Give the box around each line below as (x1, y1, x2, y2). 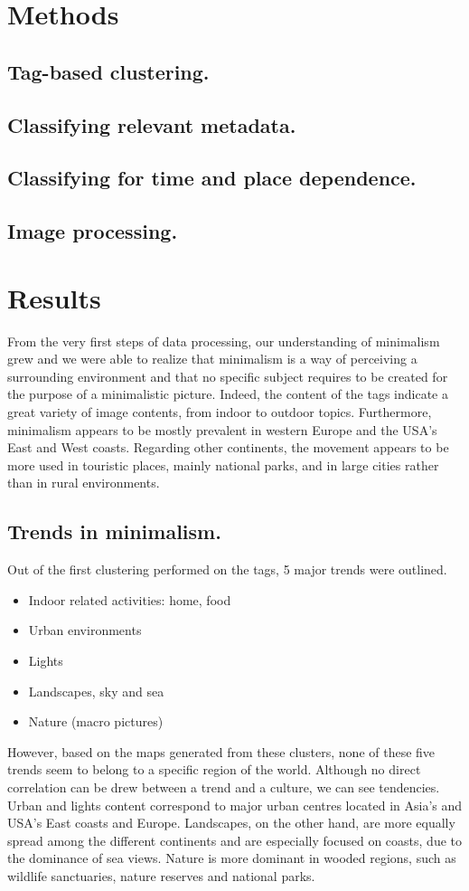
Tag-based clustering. (7, 57, 210, 85)
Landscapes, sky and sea (28, 681, 164, 700)
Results (7, 279, 101, 316)
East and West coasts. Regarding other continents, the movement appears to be (7, 438, 449, 457)
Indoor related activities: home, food (28, 590, 231, 609)
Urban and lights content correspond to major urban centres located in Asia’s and (7, 795, 463, 814)
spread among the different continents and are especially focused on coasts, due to (7, 830, 462, 849)
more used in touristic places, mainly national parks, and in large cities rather (7, 455, 439, 474)
